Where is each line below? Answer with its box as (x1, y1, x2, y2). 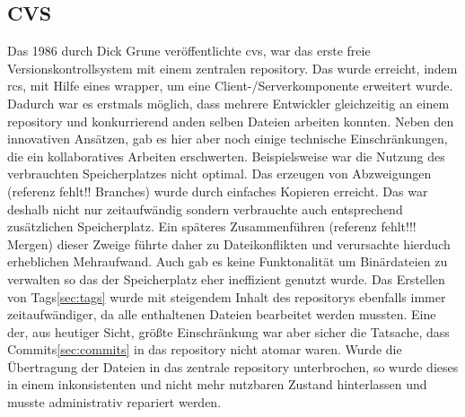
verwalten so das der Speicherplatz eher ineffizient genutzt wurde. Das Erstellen (7, 269, 445, 288)
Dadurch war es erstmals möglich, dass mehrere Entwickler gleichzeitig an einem (7, 93, 450, 112)
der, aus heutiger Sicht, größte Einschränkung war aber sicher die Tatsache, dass (7, 322, 450, 341)
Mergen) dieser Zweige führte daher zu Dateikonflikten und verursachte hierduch (7, 234, 451, 253)
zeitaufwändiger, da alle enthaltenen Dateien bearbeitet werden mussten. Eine (7, 305, 436, 324)
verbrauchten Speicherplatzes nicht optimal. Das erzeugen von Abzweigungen (7, 164, 432, 183)
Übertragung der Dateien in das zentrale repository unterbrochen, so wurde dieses (7, 357, 459, 376)
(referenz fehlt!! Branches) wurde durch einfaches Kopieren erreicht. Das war (7, 181, 428, 200)
